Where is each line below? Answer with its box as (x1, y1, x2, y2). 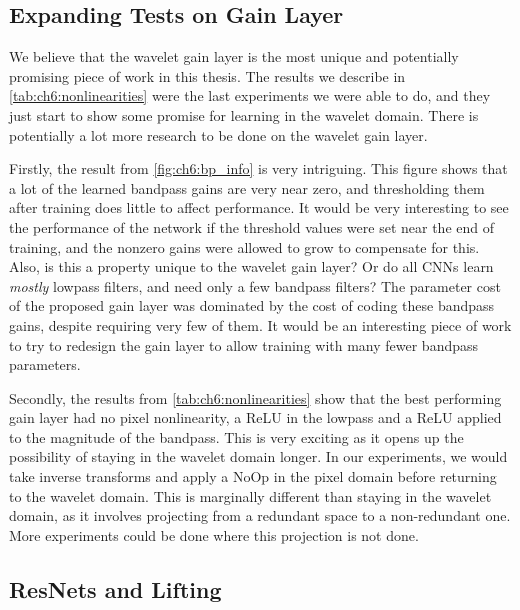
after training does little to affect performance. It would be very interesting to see (9, 197, 509, 218)
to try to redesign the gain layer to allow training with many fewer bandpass (9, 334, 479, 355)
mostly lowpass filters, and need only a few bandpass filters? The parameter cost (9, 275, 501, 296)
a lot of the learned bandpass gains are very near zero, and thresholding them (9, 177, 485, 198)
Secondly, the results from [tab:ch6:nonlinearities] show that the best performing (9, 387, 502, 408)
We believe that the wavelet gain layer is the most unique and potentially (9, 46, 459, 67)
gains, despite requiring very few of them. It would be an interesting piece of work (9, 314, 512, 335)
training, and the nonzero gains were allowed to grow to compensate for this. (9, 236, 480, 257)
